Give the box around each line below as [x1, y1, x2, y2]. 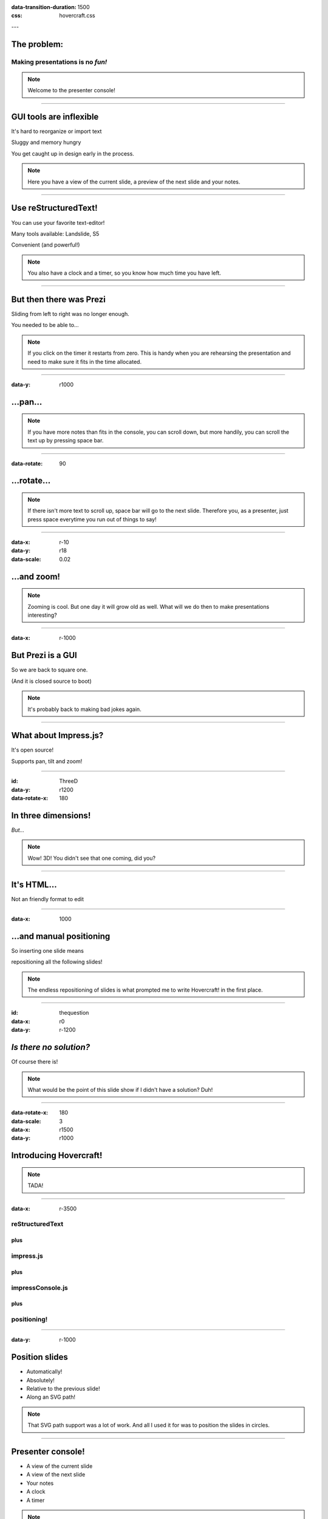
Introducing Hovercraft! [11, 1150, 103, 1161]
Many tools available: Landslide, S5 [11, 230, 100, 237]
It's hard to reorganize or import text [11, 128, 102, 135]
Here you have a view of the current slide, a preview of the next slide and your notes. [27, 178, 241, 185]
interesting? [27, 611, 57, 619]
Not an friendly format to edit [11, 895, 84, 902]
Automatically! [26, 1368, 63, 1376]
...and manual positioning [11, 931, 111, 941]
